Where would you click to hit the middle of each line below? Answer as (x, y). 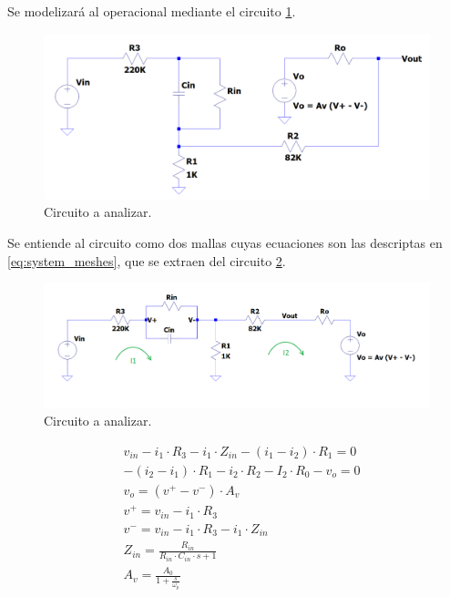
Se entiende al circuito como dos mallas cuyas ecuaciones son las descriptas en (225, 242)
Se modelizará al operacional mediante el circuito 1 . (152, 11)
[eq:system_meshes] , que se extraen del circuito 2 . (147, 260)
